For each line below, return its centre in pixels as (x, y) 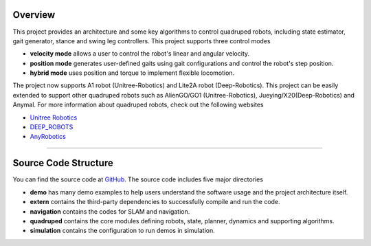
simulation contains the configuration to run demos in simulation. (123, 231)
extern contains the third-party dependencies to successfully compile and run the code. (155, 202)
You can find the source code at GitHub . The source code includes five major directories (138, 179)
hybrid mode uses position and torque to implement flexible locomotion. (132, 73)
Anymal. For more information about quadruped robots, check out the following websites (138, 105)
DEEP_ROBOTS (52, 127)
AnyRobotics (48, 137)
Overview (34, 15)
